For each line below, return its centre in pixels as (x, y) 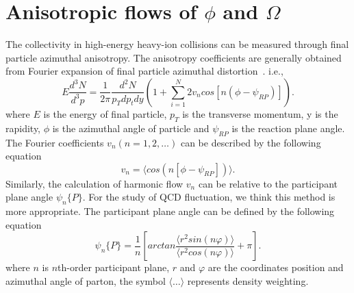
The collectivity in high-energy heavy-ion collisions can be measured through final (177, 44)
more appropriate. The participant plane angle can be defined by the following (170, 211)
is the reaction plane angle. (288, 128)
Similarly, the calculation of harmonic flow (94, 183)
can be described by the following (251, 142)
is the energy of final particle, (105, 113)
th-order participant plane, (114, 267)
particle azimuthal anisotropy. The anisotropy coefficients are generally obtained (174, 57)
